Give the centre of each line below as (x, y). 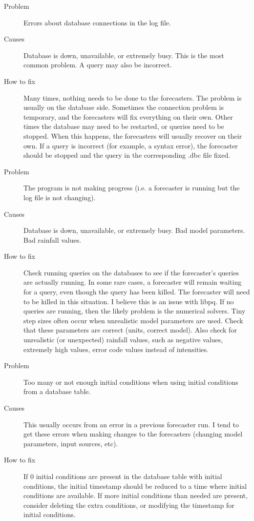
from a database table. (57, 391)
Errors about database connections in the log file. (97, 22)
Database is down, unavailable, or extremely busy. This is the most (124, 55)
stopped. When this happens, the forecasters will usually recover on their (133, 135)
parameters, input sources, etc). (71, 443)
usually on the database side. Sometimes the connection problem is (124, 107)
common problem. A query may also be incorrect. (98, 65)
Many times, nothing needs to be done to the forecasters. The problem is (133, 97)
